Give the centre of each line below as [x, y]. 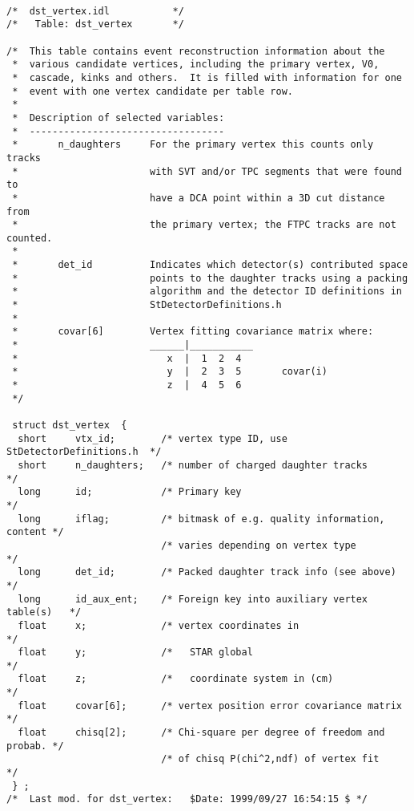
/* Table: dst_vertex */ [95, 24]
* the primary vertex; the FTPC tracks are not [204, 225]
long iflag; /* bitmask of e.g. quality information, [201, 519]
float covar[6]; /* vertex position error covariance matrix [210, 706]
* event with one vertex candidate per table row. [153, 91]
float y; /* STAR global [135, 653]
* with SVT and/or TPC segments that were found [207, 171]
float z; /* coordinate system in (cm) [176, 679]
